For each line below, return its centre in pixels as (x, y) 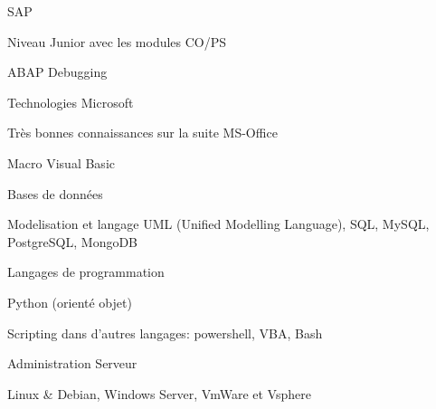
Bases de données (55, 193)
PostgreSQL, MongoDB (73, 241)
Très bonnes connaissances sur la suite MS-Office (142, 133)
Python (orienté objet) (70, 302)
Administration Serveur (72, 363)
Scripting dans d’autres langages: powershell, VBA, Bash (165, 333)
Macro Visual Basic (61, 162)
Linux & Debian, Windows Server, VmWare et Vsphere (159, 393)
